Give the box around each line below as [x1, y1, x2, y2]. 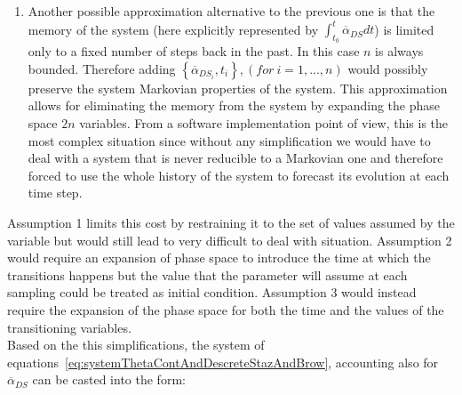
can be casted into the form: [32, 370, 186, 389]
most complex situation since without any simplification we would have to [28, 131, 431, 149]
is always [375, 42, 424, 60]
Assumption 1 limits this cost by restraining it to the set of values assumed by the [7, 214, 455, 232]
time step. [28, 183, 83, 202]
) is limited [374, 20, 434, 38]
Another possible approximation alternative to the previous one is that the [28, 2, 435, 20]
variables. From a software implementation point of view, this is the [79, 114, 449, 133]
